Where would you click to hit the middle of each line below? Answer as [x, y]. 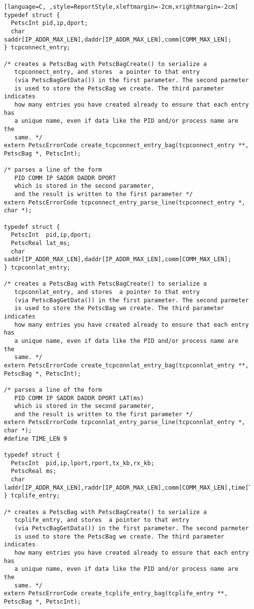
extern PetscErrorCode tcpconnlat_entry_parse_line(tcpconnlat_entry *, [125, 422]
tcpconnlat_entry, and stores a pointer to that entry [107, 292]
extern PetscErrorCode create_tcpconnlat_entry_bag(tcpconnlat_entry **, [127, 365]
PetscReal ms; [34, 471]
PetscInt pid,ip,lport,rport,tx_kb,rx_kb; [83, 463]
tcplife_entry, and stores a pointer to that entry [102, 520]
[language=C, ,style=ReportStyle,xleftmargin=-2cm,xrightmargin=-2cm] [121, 7]
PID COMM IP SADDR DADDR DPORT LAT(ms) [79, 398]
